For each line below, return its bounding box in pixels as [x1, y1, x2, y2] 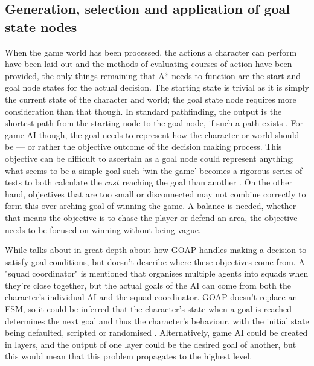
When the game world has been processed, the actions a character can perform [5, 45, 297, 58]
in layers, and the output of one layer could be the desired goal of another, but [5, 338, 296, 350]
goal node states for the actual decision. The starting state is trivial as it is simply [5, 81, 309, 94]
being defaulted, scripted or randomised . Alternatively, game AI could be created [5, 326, 308, 339]
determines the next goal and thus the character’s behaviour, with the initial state [5, 314, 309, 327]
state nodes [5, 17, 77, 36]
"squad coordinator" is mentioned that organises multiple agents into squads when [5, 267, 309, 280]
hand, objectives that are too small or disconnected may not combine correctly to [5, 187, 306, 200]
